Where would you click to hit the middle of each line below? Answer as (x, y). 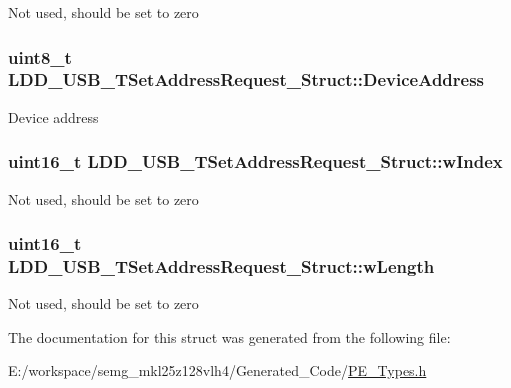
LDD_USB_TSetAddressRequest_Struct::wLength (221, 265)
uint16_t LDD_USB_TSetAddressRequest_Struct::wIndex (255, 161)
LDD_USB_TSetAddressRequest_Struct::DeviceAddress (246, 79)
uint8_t (40, 56)
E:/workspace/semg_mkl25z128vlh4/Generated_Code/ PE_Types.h (217, 370)
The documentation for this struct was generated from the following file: (229, 336)
